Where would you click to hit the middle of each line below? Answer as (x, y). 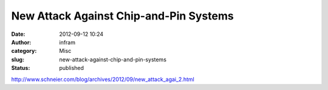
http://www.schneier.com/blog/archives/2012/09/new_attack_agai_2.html (103, 79)
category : (24, 51)
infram (67, 42)
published (72, 68)
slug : (18, 59)
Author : (21, 42)
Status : (21, 68)
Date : (18, 34)
